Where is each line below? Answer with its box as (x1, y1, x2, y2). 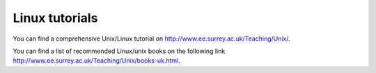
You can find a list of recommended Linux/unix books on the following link (13, 47, 226, 55)
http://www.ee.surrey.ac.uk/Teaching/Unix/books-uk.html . (13, 56, 181, 65)
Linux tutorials (13, 10, 98, 25)
